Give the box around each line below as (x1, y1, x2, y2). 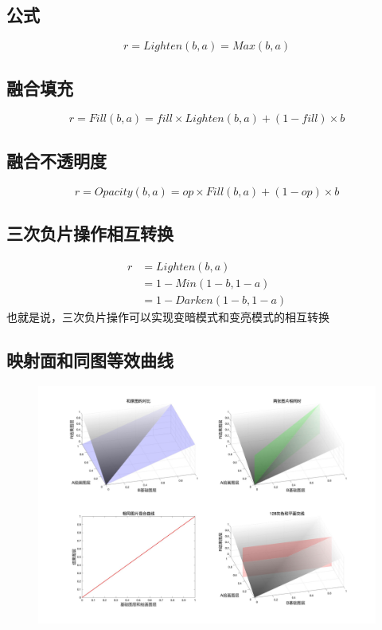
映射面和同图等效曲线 (6, 347, 173, 372)
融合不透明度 (6, 148, 107, 172)
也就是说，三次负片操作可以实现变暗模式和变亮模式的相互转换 (6, 308, 329, 325)
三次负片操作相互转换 (6, 221, 173, 245)
